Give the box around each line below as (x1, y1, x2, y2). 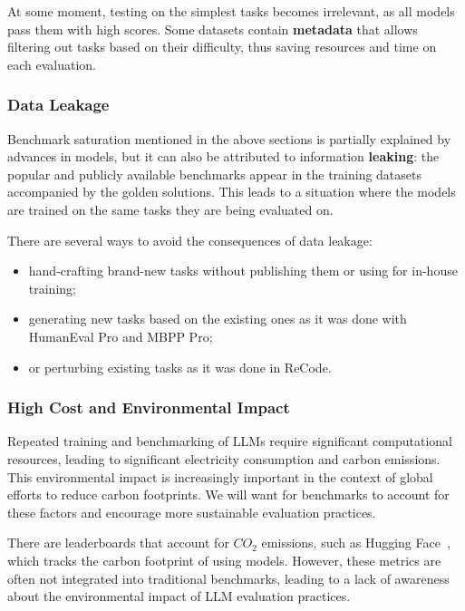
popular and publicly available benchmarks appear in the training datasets (7, 164, 422, 183)
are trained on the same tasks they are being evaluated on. (7, 199, 334, 218)
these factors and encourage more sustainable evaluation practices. (7, 502, 376, 521)
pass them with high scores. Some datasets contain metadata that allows (7, 19, 418, 38)
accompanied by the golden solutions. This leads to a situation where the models (7, 182, 456, 201)
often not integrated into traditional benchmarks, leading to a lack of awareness (7, 568, 450, 587)
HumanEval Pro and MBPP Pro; (28, 326, 213, 345)
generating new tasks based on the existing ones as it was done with (28, 309, 407, 328)
